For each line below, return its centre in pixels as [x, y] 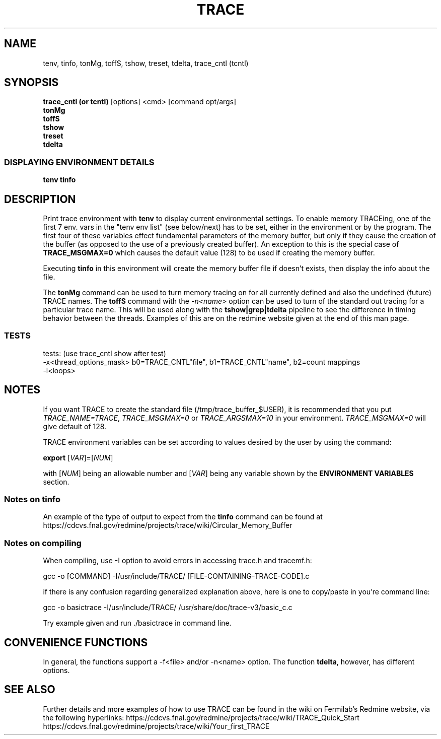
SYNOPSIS [31, 83]
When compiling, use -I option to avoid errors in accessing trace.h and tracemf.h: [177, 561]
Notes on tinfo [32, 499]
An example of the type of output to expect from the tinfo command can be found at [183, 517]
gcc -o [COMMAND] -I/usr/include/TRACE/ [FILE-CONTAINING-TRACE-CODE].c [176, 576]
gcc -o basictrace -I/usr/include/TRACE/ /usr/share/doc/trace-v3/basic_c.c [168, 608]
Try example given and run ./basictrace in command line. [137, 623]
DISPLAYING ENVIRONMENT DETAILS [79, 162]
